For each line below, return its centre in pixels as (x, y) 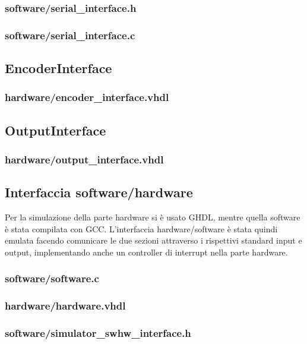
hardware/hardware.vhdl (65, 306)
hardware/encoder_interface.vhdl (87, 97)
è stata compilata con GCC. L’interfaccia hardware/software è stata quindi (141, 228)
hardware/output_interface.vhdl (84, 160)
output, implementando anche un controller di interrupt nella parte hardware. (146, 252)
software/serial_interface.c (70, 35)
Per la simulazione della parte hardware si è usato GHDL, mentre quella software (153, 217)
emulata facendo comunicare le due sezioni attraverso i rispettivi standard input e (153, 240)
